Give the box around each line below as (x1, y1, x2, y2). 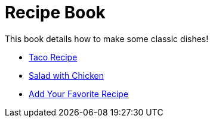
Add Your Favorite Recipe (29, 88, 129, 99)
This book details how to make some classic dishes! (5, 33, 209, 44)
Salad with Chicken (29, 70, 104, 81)
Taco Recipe (29, 52, 78, 62)
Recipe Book (5, 2, 106, 23)
